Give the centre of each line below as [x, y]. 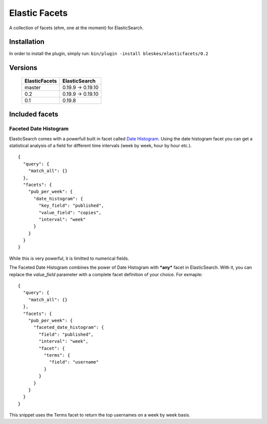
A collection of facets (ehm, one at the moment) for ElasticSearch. [76, 28]
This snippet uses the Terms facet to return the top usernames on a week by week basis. [100, 415]
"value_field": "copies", [70, 212]
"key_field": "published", [71, 206]
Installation [27, 42]
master [33, 87]
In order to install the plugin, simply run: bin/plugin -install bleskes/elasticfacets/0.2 [109, 54]
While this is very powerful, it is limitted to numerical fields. [69, 258]
